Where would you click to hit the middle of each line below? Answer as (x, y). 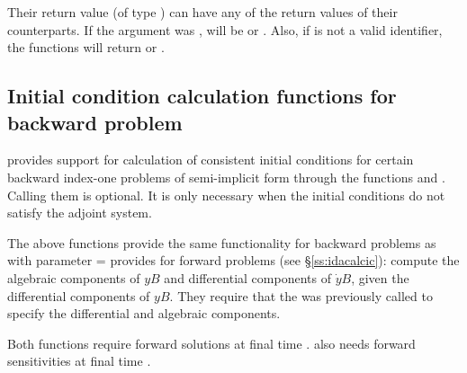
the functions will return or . (86, 47)
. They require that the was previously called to (301, 295)
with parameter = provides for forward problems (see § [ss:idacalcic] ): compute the (233, 260)
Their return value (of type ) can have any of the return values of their (202, 12)
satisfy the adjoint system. (80, 213)
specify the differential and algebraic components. (144, 313)
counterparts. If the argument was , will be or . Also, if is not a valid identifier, (225, 29)
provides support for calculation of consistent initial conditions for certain (211, 160)
